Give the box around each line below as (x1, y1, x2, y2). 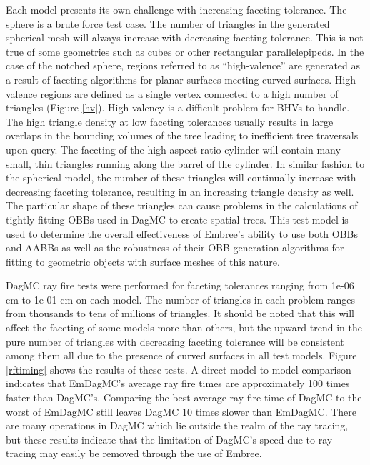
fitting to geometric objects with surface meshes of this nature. (6, 254, 280, 269)
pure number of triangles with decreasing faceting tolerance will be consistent (6, 334, 344, 349)
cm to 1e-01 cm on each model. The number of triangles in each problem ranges (6, 291, 356, 306)
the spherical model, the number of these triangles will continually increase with (6, 170, 356, 185)
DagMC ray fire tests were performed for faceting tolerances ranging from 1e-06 (6, 278, 354, 293)
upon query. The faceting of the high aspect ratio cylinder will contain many (6, 141, 341, 156)
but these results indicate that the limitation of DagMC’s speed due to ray (6, 431, 333, 446)
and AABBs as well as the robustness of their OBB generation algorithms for (6, 240, 344, 255)
